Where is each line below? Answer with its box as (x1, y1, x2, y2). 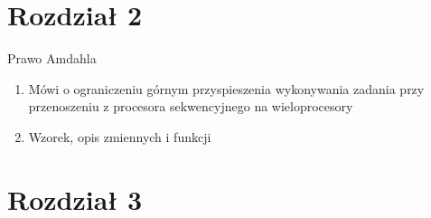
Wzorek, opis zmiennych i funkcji (28, 127, 211, 146)
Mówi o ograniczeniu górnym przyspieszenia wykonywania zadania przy (28, 79, 425, 98)
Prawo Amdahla (7, 49, 97, 68)
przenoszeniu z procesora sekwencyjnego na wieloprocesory (28, 97, 353, 116)
